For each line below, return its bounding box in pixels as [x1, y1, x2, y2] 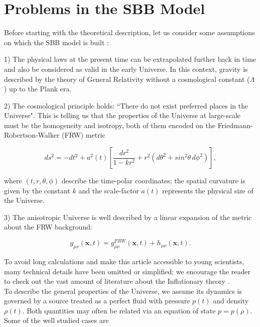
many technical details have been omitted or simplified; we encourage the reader [4, 266, 251, 276]
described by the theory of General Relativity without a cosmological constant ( [4, 73, 250, 84]
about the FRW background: [4, 222, 92, 232]
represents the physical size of [162, 185, 253, 195]
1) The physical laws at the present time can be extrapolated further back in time [4, 54, 256, 64]
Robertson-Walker [4, 130, 60, 140]
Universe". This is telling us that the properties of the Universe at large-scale [4, 110, 241, 121]
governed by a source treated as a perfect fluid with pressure [4, 295, 190, 306]
